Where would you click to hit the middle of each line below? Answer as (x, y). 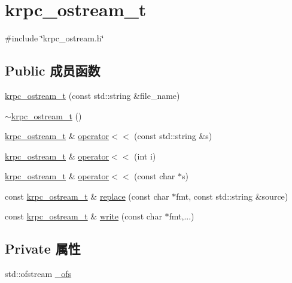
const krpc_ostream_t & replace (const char (87, 196)
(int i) (145, 156)
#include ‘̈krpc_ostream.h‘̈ (54, 38)
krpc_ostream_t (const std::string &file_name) (92, 95)
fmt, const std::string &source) (232, 196)
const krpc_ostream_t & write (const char (83, 216)
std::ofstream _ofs (38, 274)
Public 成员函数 (53, 70)
